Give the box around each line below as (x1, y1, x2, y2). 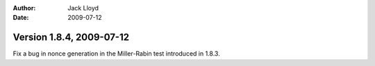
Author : (12, 4, 36, 12)
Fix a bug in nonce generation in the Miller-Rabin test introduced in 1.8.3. (12, 49, 220, 58)
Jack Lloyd (67, 4, 99, 12)
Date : (12, 14, 29, 22)
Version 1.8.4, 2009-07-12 (12, 32, 130, 43)
